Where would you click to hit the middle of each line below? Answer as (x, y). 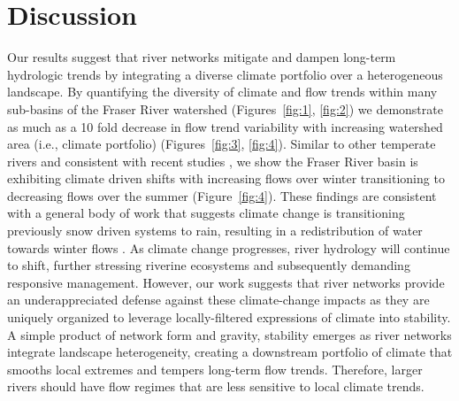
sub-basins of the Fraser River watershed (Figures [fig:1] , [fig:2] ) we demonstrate (225, 108)
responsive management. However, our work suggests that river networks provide (226, 282)
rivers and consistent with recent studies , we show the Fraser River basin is (213, 161)
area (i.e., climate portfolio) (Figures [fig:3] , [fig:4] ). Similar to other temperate (222, 144)
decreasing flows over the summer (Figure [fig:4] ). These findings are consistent (222, 195)
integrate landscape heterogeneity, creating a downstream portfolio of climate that (230, 352)
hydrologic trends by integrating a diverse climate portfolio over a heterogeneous (225, 74)
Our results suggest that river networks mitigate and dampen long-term (202, 57)
